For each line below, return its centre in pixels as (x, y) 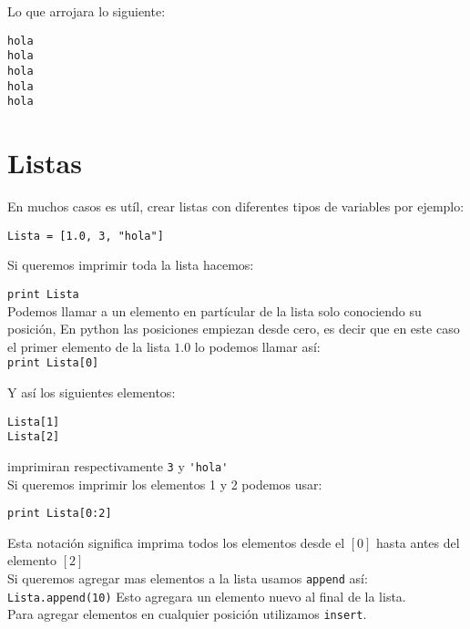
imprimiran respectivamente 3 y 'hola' (118, 465)
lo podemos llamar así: (257, 346)
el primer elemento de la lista (89, 346)
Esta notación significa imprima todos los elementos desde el (176, 542)
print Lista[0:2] (60, 514)
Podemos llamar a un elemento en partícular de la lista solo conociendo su (215, 310)
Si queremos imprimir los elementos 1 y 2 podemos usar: (165, 484)
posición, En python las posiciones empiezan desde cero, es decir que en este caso (234, 329)
